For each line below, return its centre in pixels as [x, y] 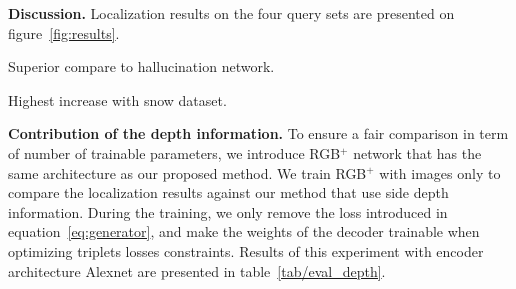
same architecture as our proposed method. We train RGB [187, 172]
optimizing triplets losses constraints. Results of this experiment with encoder [246, 250]
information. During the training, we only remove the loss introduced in [228, 211]
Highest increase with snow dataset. [117, 99]
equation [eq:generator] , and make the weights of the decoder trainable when [244, 231]
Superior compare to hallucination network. [141, 66]
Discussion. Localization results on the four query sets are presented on [231, 13]
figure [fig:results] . [64, 32]
